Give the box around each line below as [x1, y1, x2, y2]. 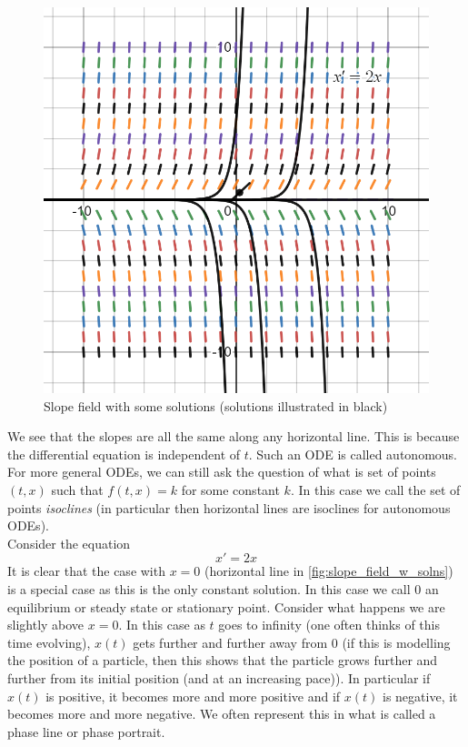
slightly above [7, 615, 85, 634]
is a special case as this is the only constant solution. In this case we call [7, 579, 411, 598]
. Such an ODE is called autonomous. [248, 444, 457, 463]
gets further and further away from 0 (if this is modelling [133, 632, 451, 651]
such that [51, 479, 104, 499]
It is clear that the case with [7, 561, 165, 580]
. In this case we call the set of [290, 479, 461, 499]
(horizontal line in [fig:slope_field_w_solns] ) [204, 561, 453, 580]
